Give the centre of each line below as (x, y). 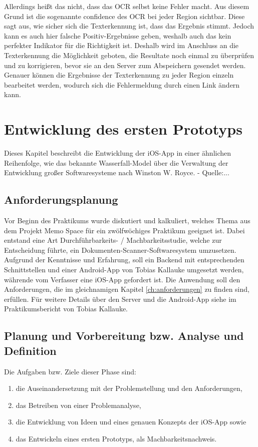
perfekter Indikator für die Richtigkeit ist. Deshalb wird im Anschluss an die (121, 45)
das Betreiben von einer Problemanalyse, (78, 405)
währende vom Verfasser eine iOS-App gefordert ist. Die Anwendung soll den (122, 279)
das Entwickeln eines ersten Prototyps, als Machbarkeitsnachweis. (116, 438)
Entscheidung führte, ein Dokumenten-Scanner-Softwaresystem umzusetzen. (120, 250)
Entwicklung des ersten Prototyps (123, 129)
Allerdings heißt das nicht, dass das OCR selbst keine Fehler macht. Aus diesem (127, 6)
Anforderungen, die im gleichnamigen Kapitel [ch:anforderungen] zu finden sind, (127, 289)
